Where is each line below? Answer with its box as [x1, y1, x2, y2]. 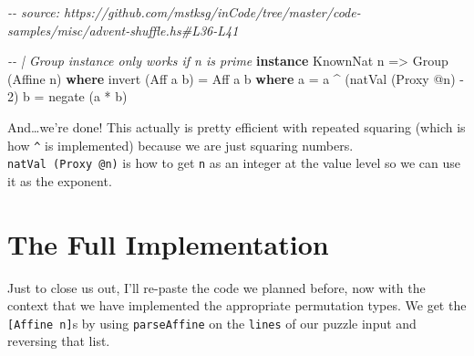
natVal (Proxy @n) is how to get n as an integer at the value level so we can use [7, 153, 461, 173]
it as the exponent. [7, 171, 112, 190]
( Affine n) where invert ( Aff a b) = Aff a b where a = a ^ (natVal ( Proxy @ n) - [7, 68, 464, 88]
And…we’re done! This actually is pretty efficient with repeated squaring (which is [7, 117, 466, 136]
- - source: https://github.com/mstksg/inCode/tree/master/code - [7, 3, 361, 21]
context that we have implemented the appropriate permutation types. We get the [7, 296, 467, 315]
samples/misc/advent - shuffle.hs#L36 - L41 [7, 20, 239, 39]
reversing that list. [7, 331, 110, 351]
